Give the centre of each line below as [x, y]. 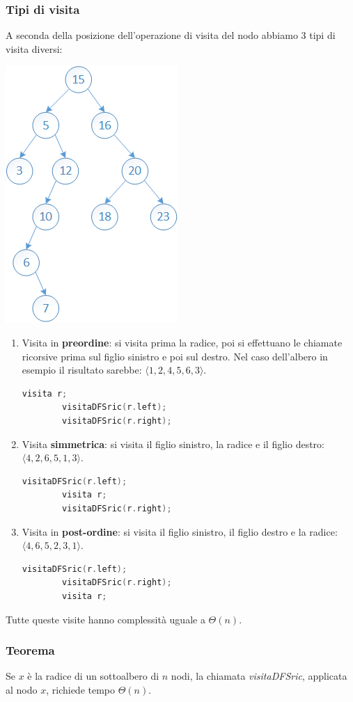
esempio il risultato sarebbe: [82, 370]
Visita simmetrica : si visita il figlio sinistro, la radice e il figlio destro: [173, 444]
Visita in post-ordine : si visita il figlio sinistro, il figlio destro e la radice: [180, 531]
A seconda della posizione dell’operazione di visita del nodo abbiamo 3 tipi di [171, 35]
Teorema [30, 650]
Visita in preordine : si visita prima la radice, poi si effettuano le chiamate [182, 342]
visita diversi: [34, 48]
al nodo [22, 689]
